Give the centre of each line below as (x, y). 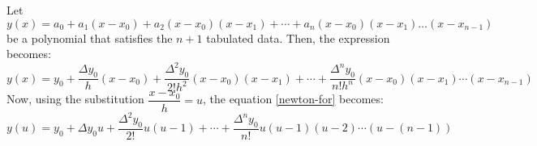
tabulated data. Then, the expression (298, 38)
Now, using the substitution (75, 99)
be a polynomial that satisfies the (90, 38)
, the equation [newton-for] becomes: (293, 99)
